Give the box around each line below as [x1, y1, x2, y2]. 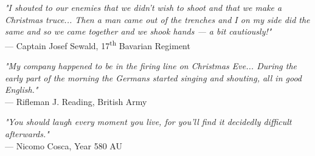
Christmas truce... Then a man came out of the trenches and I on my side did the [5, 13, 310, 25]
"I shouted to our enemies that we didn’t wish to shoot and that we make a [5, 1, 282, 13]
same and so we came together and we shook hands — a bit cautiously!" [5, 25, 272, 38]
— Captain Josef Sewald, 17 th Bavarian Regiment [5, 37, 190, 52]
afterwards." [5, 127, 49, 140]
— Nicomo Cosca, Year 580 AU [5, 139, 122, 152]
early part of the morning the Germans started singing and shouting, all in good [5, 71, 302, 84]
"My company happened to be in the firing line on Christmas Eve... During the [5, 59, 297, 72]
